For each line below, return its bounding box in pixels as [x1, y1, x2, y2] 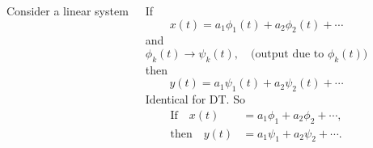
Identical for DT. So [145, 91, 245, 108]
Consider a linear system [6, 2, 129, 19]
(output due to [251, 48, 324, 60]
